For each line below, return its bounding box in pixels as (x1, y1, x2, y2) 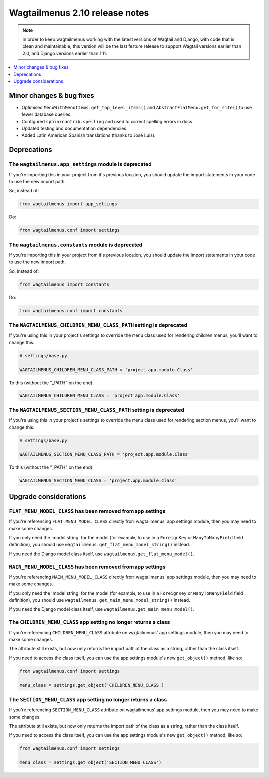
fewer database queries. (21, 111, 72, 117)
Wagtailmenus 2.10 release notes (9, 7, 149, 18)
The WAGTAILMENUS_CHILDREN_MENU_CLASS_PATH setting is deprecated (9, 322, 188, 329)
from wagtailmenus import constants (19, 281, 110, 287)
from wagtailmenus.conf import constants (19, 308, 123, 313)
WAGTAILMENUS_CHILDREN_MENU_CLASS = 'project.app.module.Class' (19, 392, 180, 398)
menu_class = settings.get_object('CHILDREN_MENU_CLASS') (19, 682, 164, 688)
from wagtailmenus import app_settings (19, 201, 117, 207)
